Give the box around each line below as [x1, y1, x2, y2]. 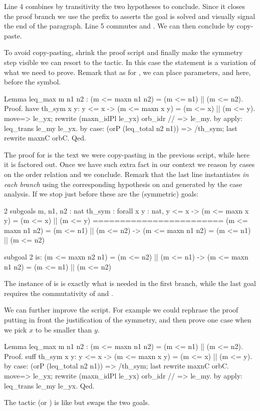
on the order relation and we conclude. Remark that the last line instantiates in [4, 168, 249, 179]
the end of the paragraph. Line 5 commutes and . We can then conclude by [4, 20, 235, 31]
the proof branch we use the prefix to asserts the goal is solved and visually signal [4, 10, 255, 21]
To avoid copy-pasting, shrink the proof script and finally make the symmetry [4, 47, 243, 57]
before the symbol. [4, 76, 61, 87]
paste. [4, 30, 22, 40]
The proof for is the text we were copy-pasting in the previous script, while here [4, 149, 250, 159]
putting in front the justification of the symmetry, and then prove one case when [4, 314, 251, 325]
